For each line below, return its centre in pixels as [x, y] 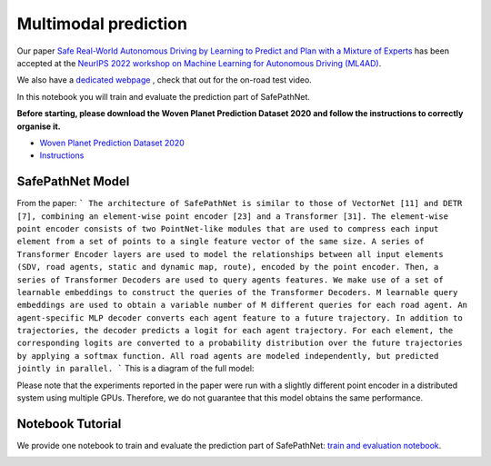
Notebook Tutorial [69, 424]
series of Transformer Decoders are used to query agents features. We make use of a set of [230, 280]
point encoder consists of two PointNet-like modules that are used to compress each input [228, 228]
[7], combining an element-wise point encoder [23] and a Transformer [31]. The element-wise [233, 216]
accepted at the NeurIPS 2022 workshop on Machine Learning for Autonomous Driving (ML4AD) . [199, 63]
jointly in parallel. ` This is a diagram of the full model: [135, 369]
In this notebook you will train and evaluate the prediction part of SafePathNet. [164, 96]
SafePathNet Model [73, 182]
